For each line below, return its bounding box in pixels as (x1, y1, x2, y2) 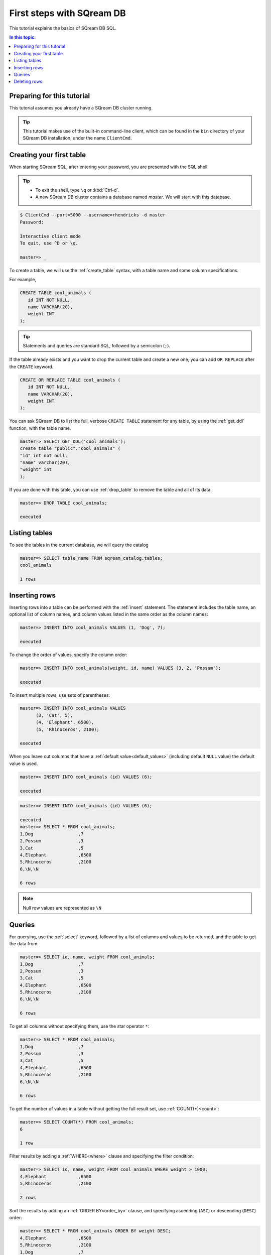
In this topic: (9, 34, 36, 40)
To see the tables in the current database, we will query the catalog (9, 542, 149, 548)
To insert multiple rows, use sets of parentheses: (9, 692, 110, 698)
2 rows (20, 1195, 36, 1200)
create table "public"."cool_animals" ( (20, 446, 120, 451)
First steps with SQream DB (9, 8, 126, 19)
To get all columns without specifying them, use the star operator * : (9, 1023, 150, 1029)
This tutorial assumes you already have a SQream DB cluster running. (9, 105, 153, 111)
